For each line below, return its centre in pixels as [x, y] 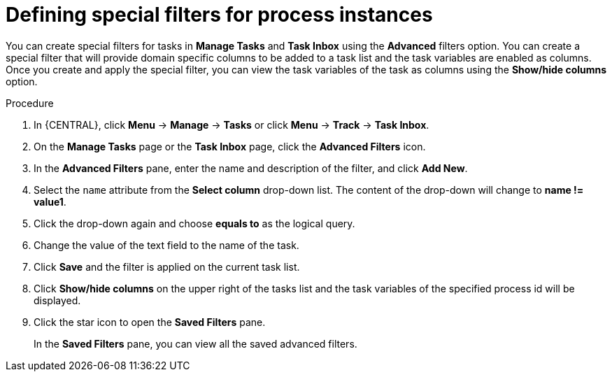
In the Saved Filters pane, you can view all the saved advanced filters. [195, 343]
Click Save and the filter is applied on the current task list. [167, 266]
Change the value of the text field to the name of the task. [166, 245]
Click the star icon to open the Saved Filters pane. [150, 322]
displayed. [57, 300]
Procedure [30, 103]
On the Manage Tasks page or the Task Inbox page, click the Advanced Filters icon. [230, 146]
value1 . [50, 201]
